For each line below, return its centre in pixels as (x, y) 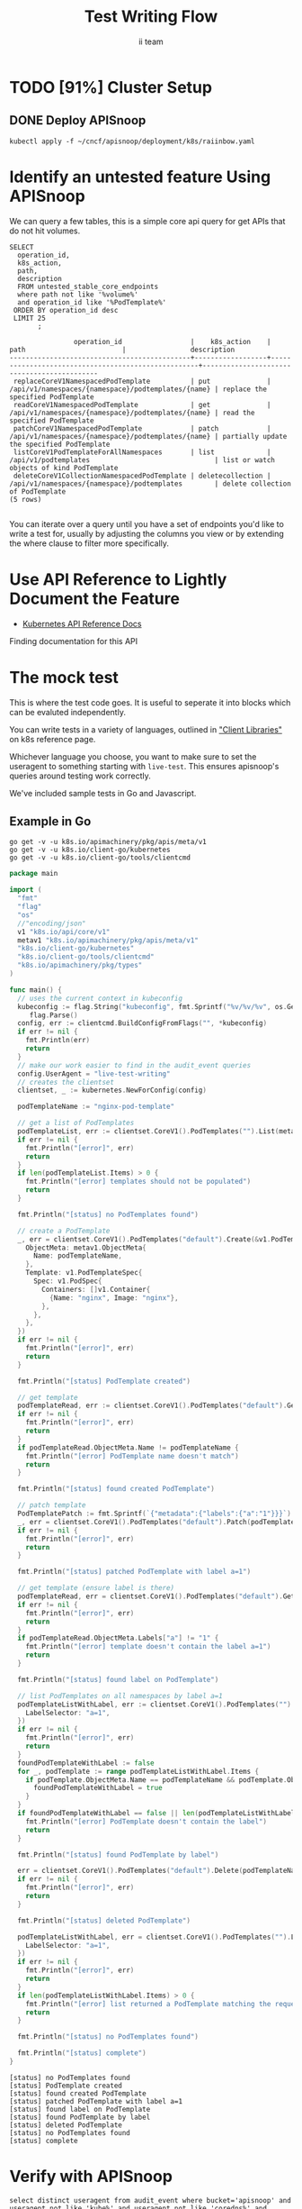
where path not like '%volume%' (78, 295)
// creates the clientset (66, 1082)
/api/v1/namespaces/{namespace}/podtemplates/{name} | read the (132, 413)
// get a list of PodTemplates (76, 1123)
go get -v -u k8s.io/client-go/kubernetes (90, 850)
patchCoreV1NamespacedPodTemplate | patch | (142, 428)
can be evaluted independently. (67, 712)
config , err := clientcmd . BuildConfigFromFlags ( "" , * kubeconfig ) (142, 1023)
